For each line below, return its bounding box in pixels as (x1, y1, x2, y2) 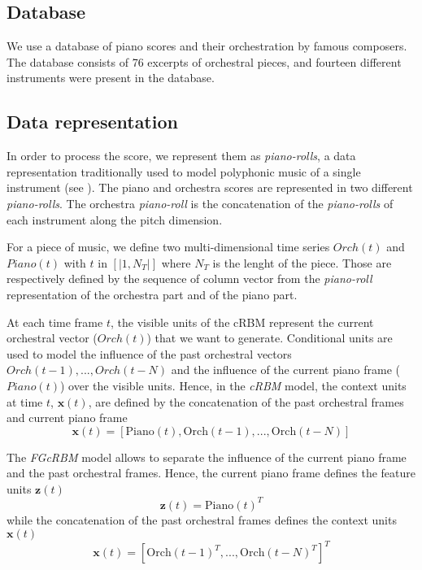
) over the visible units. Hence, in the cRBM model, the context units (59, 376, 407, 394)
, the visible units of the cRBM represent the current (110, 313, 374, 330)
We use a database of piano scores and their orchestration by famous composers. (7, 37, 407, 54)
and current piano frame (7, 409, 128, 426)
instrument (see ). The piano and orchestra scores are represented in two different (7, 179, 413, 196)
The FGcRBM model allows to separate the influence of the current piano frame (7, 448, 407, 465)
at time (7, 393, 43, 410)
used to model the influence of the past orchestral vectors (7, 345, 292, 362)
